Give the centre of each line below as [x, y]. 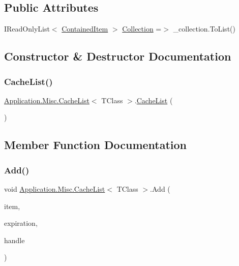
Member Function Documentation [96, 145]
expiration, [21, 223]
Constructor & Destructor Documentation [118, 56]
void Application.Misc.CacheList [55, 188]
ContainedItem [85, 29]
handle [14, 240]
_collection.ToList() [204, 29]
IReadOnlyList [27, 29]
